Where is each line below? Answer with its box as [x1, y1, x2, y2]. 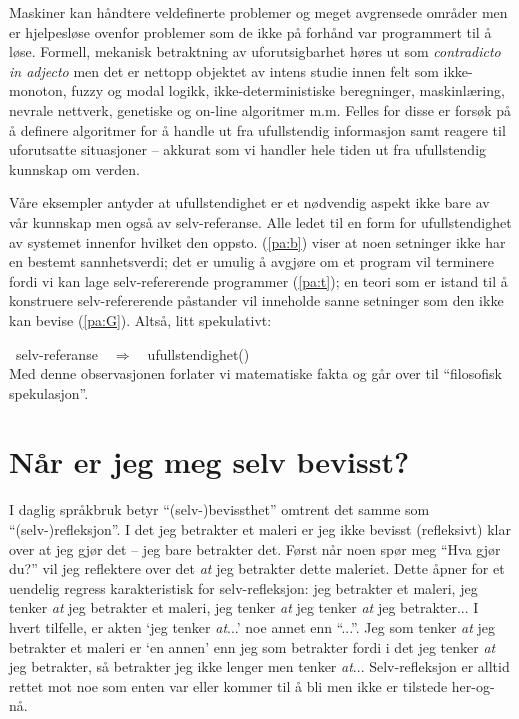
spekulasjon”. [9, 382, 89, 403]
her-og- [451, 675, 495, 696]
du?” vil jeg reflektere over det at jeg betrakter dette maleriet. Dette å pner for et [9, 558, 505, 579]
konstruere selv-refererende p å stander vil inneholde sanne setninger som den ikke [9, 290, 504, 311]
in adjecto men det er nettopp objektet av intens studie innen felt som [9, 60, 439, 81]
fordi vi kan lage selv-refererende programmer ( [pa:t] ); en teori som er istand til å [9, 270, 508, 291]
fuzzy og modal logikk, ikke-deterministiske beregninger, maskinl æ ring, [71, 80, 505, 101]
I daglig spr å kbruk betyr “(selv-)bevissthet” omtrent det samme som [9, 499, 430, 520]
